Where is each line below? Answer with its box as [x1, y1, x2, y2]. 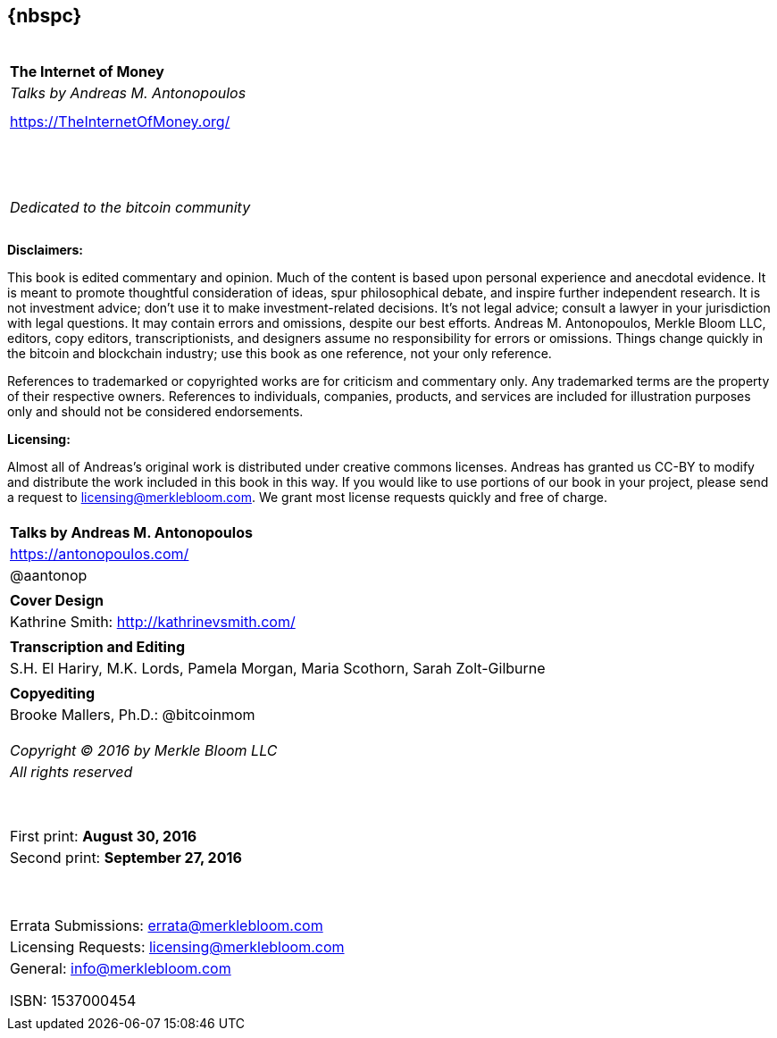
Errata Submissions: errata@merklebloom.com [10, 917, 323, 935]
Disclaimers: [7, 242, 84, 258]
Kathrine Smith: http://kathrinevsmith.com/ [10, 613, 296, 632]
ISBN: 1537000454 [10, 992, 137, 1010]
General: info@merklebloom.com [10, 959, 231, 978]
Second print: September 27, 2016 [10, 849, 242, 867]
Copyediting [10, 684, 96, 703]
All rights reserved [10, 763, 133, 782]
